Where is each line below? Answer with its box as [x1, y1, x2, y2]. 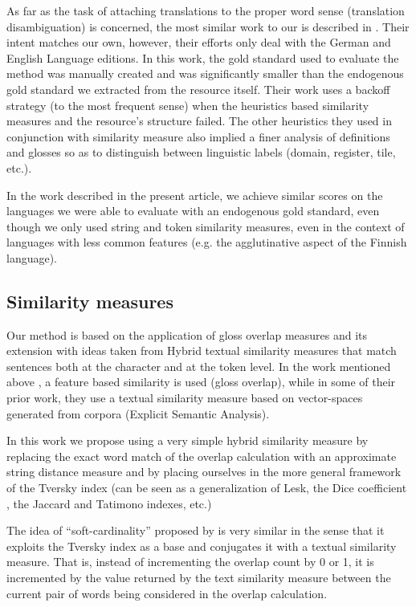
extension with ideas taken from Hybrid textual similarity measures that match [6, 342, 397, 359]
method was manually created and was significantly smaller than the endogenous [6, 65, 404, 82]
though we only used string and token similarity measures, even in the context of [6, 218, 405, 234]
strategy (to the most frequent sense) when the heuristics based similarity [6, 96, 369, 113]
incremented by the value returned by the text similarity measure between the [6, 569, 391, 586]
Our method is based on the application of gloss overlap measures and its [6, 326, 368, 343]
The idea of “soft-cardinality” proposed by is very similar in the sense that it [6, 522, 385, 539]
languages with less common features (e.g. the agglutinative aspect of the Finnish [6, 234, 407, 251]
